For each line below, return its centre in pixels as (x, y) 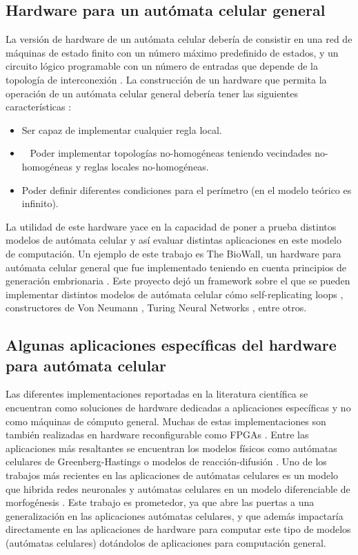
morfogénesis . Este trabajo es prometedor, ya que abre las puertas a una (160, 502)
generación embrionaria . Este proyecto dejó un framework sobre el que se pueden (178, 281)
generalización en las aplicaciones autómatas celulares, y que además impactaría (175, 515)
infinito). (40, 203)
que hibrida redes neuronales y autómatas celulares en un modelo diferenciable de (178, 488)
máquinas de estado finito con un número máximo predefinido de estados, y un (172, 52)
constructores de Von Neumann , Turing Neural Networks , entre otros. (156, 308)
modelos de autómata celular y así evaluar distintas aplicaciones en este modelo (173, 240)
